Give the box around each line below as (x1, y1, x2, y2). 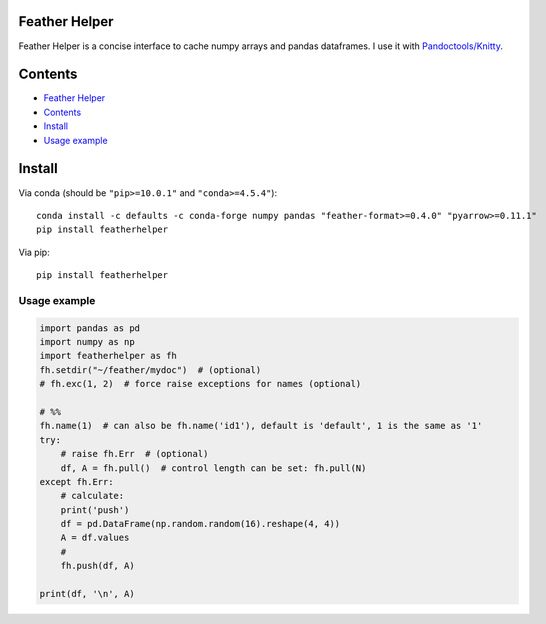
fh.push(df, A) (60, 560, 135, 572)
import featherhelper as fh (39, 350, 177, 362)
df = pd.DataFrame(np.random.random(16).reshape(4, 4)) (60, 518, 341, 530)
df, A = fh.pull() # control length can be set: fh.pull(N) (60, 462, 367, 474)
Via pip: (18, 246, 50, 258)
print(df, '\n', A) (39, 588, 135, 600)
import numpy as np (39, 336, 135, 347)
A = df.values (60, 532, 130, 544)
